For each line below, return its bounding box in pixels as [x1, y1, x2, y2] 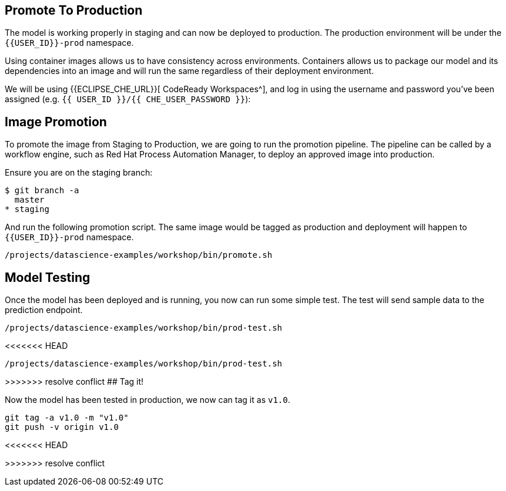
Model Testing [5, 270, 91, 285]
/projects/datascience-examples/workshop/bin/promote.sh [5, 250, 273, 260]
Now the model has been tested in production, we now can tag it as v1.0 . [5, 395, 290, 405]
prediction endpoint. [5, 305, 83, 315]
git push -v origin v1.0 [5, 422, 119, 432]
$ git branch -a [5, 186, 79, 196]
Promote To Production [5, 3, 143, 18]
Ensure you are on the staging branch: [5, 167, 153, 178]
